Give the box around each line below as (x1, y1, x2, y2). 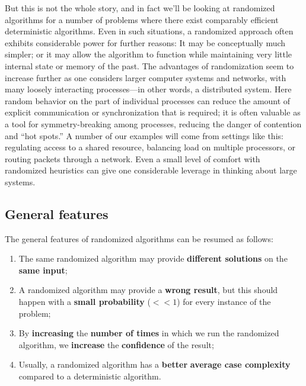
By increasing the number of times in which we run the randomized (18, 327, 279, 339)
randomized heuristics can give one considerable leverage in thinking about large (5, 164, 297, 176)
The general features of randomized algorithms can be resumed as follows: (5, 232, 273, 245)
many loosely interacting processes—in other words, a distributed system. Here (5, 83, 292, 95)
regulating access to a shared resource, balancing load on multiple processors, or (5, 141, 296, 153)
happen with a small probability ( (18, 295, 151, 308)
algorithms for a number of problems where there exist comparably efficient (5, 13, 279, 25)
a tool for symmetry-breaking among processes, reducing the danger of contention (5, 117, 302, 130)
